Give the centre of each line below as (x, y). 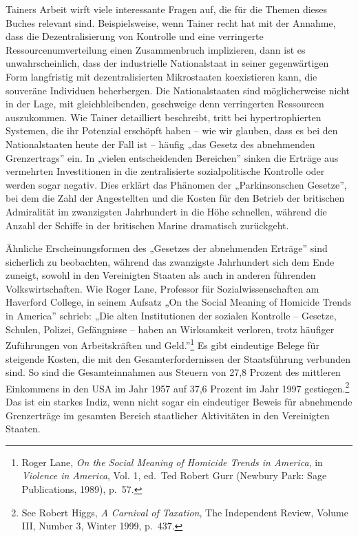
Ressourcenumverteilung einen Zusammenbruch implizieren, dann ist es (156, 49)
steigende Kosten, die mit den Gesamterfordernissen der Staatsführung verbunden (178, 358)
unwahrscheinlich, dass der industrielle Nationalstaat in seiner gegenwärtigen (167, 63)
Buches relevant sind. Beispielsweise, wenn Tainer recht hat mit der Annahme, (171, 22)
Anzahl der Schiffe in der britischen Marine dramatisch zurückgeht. (147, 225)
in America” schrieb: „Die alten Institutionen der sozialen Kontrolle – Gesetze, (171, 316)
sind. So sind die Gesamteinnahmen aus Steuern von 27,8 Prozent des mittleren (173, 372)
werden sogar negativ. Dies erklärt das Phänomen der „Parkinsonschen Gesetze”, (176, 184)
